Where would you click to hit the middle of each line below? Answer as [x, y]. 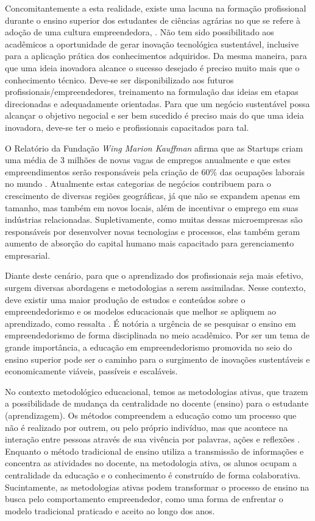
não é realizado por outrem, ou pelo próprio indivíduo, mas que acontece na [147, 427]
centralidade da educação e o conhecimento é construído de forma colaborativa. [153, 474]
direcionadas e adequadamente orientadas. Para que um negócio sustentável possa [157, 103]
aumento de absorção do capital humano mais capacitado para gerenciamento [150, 243]
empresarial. [28, 255]
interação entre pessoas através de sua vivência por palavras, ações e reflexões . [153, 439]
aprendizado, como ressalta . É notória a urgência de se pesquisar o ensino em [150, 323]
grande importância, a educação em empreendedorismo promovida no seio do [149, 347]
